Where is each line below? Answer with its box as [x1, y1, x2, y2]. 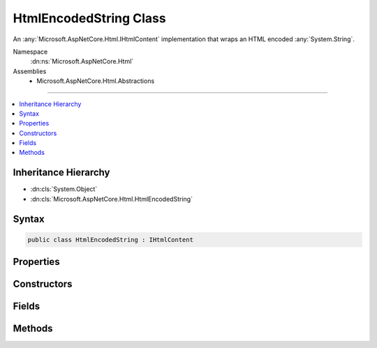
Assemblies [13, 67, 47, 75]
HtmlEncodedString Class [13, 10, 167, 26]
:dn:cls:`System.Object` [30, 185, 98, 193]
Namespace [13, 47, 48, 56]
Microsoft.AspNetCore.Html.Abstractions [36, 77, 155, 85]
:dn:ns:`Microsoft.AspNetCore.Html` [30, 57, 134, 66]
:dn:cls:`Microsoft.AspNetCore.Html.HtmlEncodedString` [30, 195, 193, 203]
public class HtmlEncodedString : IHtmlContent [27, 236, 193, 243]
